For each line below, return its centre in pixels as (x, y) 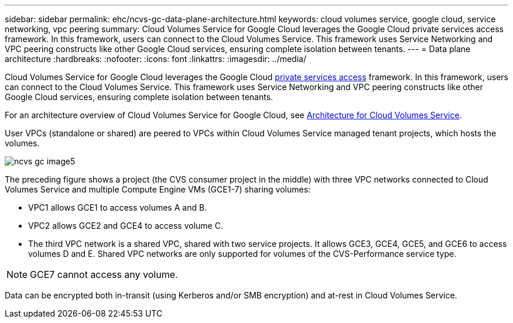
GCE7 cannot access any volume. (104, 274)
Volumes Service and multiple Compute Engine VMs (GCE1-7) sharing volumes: (158, 189)
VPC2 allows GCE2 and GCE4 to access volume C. (126, 226)
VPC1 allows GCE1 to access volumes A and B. (118, 207)
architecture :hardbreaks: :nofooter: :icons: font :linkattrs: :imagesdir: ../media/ (155, 59)
